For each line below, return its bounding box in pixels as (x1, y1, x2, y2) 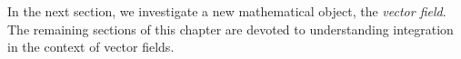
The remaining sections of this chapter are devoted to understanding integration (7, 19, 454, 38)
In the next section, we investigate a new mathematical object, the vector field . (7, 2, 446, 20)
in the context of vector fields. (7, 37, 175, 56)
